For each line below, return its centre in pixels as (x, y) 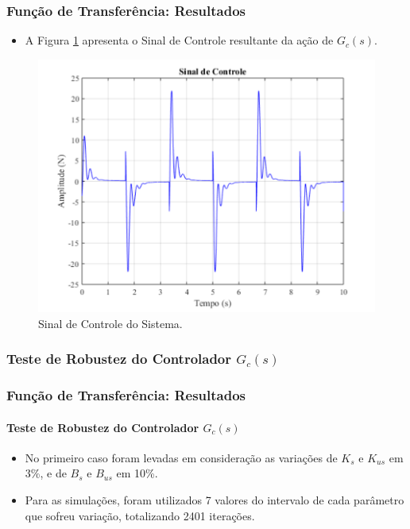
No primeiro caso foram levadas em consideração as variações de (181, 457)
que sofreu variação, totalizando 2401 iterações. (140, 515)
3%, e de (46, 473)
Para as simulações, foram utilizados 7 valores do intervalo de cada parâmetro (215, 500)
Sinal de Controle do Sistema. (110, 323)
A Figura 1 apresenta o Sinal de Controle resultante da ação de (179, 40)
